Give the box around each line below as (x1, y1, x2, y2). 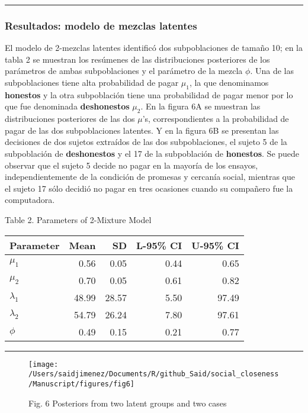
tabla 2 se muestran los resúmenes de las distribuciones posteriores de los (5, 53, 270, 65)
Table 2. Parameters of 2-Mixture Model (5, 213, 152, 225)
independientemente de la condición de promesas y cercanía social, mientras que (5, 170, 295, 183)
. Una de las (250, 64, 294, 77)
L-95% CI (136, 238, 182, 252)
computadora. (5, 193, 55, 206)
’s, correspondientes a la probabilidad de (142, 112, 289, 125)
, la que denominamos (189, 76, 269, 88)
